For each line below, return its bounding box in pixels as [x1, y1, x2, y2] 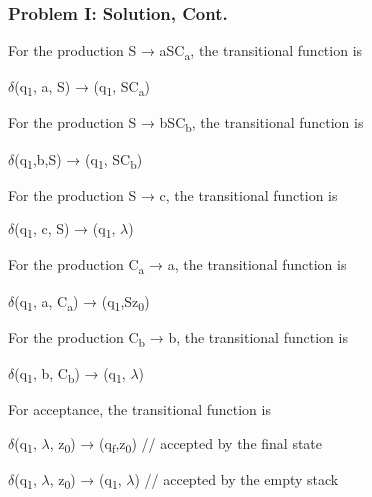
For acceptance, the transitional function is [8, 398, 271, 419]
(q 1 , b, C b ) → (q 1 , [14, 362, 126, 386]
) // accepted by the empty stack [134, 468, 339, 489]
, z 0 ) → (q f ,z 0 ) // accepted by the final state [49, 432, 323, 456]
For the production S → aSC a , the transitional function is [8, 40, 363, 64]
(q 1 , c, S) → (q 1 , [14, 218, 116, 242]
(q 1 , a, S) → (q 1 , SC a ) [14, 76, 150, 100]
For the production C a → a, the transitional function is [8, 254, 347, 278]
